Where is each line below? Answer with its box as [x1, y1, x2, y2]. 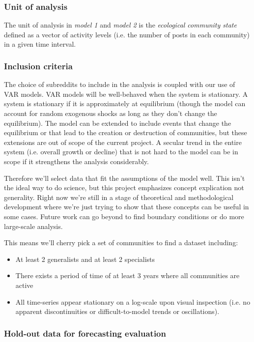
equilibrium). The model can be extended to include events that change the [4, 117, 231, 128]
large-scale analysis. [4, 221, 63, 231]
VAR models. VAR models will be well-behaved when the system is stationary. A [4, 88, 248, 99]
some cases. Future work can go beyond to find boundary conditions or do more [4, 211, 244, 221]
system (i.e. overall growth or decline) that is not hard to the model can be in [4, 146, 238, 157]
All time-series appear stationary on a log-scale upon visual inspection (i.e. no [15, 296, 251, 307]
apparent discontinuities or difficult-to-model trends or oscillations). [15, 306, 220, 316]
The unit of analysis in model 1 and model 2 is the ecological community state [4, 20, 237, 30]
